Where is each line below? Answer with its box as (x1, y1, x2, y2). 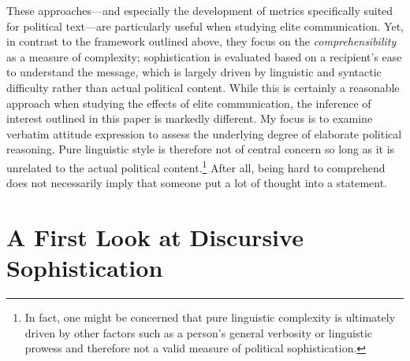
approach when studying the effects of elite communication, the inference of (6, 94, 371, 111)
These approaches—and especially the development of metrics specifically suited (6, 2, 393, 18)
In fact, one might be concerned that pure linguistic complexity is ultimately (24, 309, 396, 326)
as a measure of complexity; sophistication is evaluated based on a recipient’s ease (6, 48, 402, 64)
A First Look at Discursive (6, 220, 304, 252)
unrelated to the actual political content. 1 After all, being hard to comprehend (6, 157, 386, 175)
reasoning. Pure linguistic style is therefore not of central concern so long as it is (6, 141, 395, 157)
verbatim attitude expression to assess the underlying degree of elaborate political (6, 125, 402, 142)
